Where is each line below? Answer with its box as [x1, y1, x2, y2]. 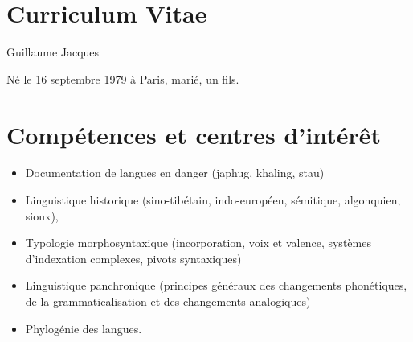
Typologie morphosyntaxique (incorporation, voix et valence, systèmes [25, 234, 371, 251]
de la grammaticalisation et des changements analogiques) [25, 293, 311, 309]
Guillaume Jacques [6, 43, 100, 60]
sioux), [25, 207, 59, 224]
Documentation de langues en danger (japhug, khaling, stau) [25, 164, 325, 181]
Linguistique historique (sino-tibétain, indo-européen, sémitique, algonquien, [25, 192, 401, 208]
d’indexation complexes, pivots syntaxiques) [25, 249, 242, 266]
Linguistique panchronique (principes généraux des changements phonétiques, [25, 277, 407, 294]
